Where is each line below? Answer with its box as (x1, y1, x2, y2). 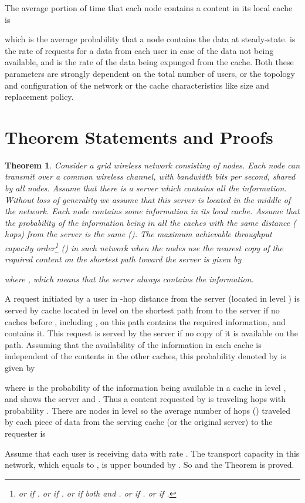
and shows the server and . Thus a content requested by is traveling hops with (5, 393, 286, 405)
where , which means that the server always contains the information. (5, 272, 254, 285)
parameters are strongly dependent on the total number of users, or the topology (5, 67, 295, 79)
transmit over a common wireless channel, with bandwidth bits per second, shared (5, 170, 296, 183)
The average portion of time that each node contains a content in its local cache (5, 2, 293, 13)
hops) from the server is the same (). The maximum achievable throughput (5, 228, 272, 240)
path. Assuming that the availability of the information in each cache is (5, 338, 262, 350)
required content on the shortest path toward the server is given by (5, 253, 242, 265)
